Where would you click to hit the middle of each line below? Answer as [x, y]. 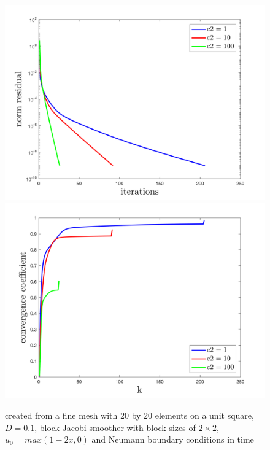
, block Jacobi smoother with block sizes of [115, 427]
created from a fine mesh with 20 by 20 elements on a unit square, [129, 415]
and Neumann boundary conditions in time [173, 439]
